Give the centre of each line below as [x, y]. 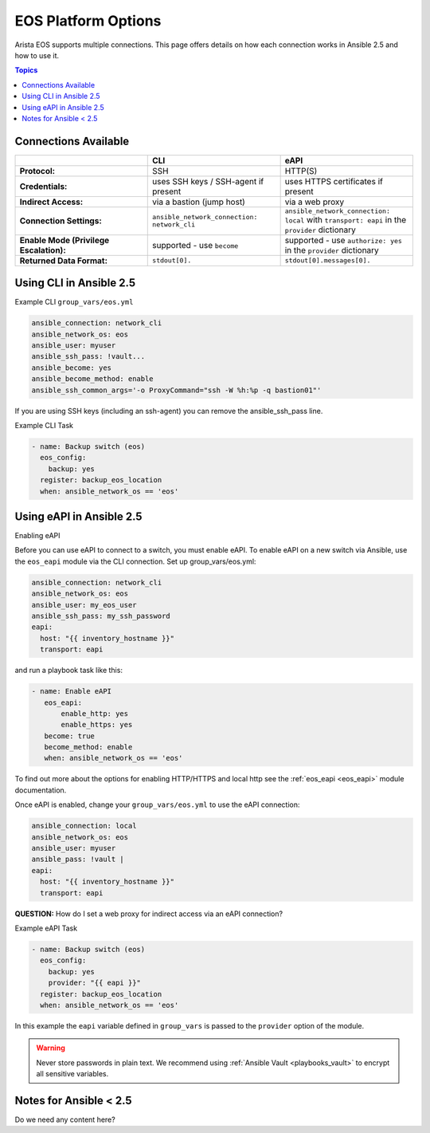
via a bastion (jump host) [199, 202]
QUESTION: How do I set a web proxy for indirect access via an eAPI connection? [149, 914]
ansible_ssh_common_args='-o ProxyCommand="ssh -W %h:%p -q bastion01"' [176, 390]
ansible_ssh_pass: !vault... [88, 356]
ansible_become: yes [71, 368]
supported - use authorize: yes [343, 240]
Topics [26, 70]
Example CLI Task [44, 426]
